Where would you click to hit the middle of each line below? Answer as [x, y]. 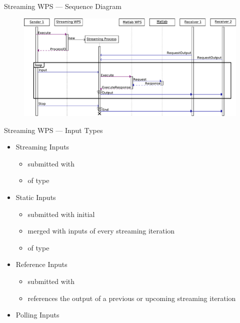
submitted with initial [61, 214]
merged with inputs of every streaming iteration [101, 231]
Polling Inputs [37, 315]
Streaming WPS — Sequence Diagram [63, 6]
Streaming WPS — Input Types [53, 130]
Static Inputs [36, 197]
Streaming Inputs [42, 147]
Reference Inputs [41, 264]
